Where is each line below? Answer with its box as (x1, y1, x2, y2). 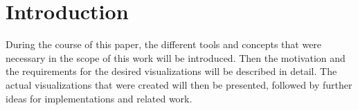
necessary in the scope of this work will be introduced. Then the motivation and (6, 50, 346, 65)
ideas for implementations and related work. (6, 91, 193, 105)
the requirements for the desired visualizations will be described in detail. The (6, 64, 337, 78)
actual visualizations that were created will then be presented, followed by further (6, 77, 352, 91)
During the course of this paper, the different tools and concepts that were (6, 37, 322, 52)
